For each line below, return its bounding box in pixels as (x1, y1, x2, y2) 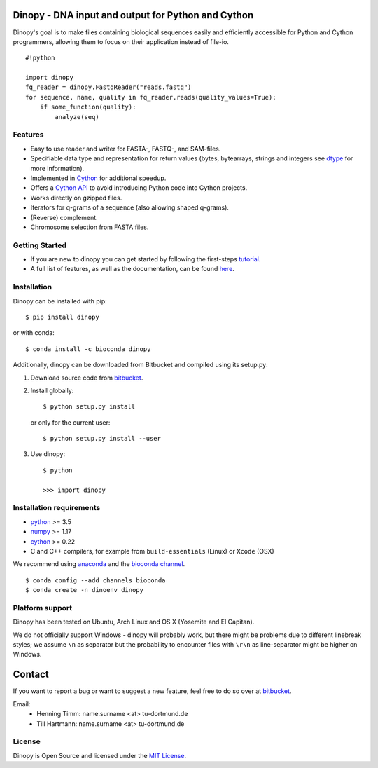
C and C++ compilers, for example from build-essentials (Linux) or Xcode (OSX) (30, 547, 274, 555)
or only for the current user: (30, 418, 111, 427)
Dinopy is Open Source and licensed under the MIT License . (13, 751, 187, 760)
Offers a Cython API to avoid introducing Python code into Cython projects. (30, 184, 248, 192)
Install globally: (30, 386, 74, 395)
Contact (13, 668, 49, 680)
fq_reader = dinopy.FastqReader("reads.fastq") (25, 83, 192, 91)
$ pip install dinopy (25, 313, 99, 321)
